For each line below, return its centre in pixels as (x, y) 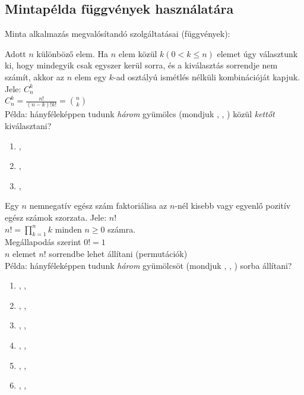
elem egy (91, 76)
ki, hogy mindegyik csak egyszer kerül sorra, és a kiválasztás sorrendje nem (141, 65)
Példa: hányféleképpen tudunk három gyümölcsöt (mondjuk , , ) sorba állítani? (148, 265)
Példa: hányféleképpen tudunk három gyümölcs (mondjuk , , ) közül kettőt (140, 114)
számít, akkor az (35, 76)
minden (68, 229)
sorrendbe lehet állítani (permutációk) (118, 254)
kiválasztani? (28, 126)
